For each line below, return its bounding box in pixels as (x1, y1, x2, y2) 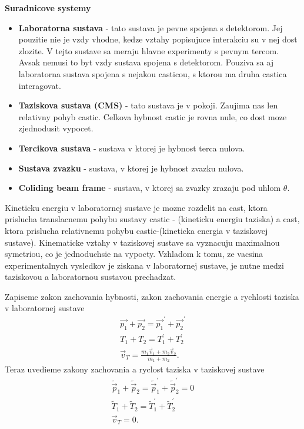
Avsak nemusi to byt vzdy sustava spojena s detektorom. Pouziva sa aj (18, 56, 273, 68)
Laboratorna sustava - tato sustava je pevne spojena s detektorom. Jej (18, 21, 283, 34)
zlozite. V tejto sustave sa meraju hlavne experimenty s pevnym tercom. (18, 44, 279, 57)
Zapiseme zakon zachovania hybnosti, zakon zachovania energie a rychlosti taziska (5, 290, 299, 302)
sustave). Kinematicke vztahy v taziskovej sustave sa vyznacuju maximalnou (5, 236, 280, 248)
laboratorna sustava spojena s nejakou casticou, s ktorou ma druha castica (18, 67, 287, 80)
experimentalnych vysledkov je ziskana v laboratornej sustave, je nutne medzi (5, 259, 284, 271)
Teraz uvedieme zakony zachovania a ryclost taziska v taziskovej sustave (5, 363, 265, 375)
